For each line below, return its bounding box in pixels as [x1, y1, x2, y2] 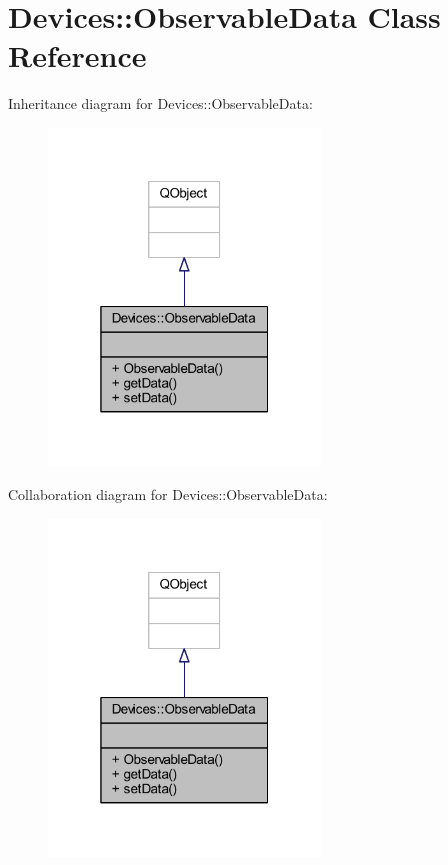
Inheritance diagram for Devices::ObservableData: [8, 93, 313, 114]
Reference [8, 35, 147, 76]
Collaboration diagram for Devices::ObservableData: [8, 483, 328, 504]
